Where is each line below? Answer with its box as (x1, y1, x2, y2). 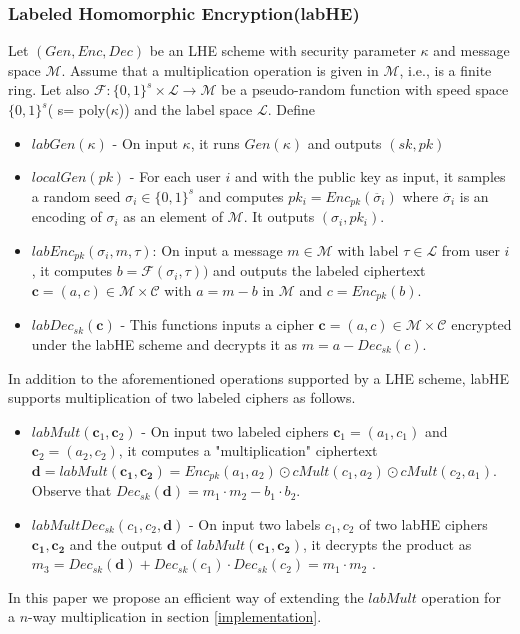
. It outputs (243, 206, 315, 227)
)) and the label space (118, 99, 253, 119)
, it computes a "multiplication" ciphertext (118, 440, 378, 461)
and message (433, 40, 510, 61)
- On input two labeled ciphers (141, 420, 329, 441)
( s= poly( (47, 99, 111, 119)
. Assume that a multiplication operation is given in (61, 59, 379, 80)
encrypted (451, 314, 512, 335)
